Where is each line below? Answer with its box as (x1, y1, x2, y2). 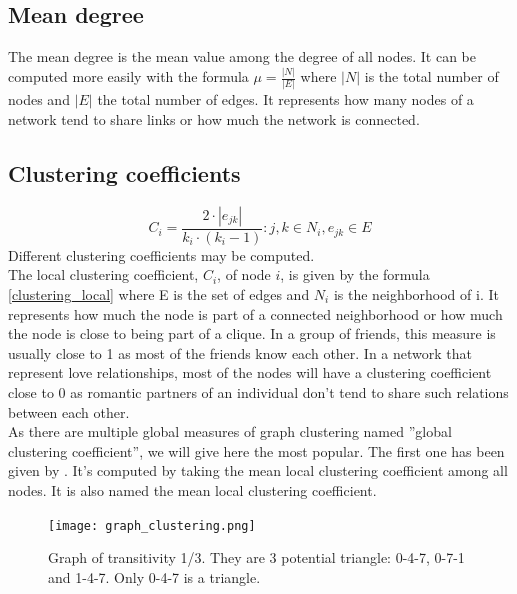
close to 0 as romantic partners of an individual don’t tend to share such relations (8, 382, 509, 402)
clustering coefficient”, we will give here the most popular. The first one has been (8, 440, 505, 461)
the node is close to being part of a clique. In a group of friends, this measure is (8, 323, 496, 344)
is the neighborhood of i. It (333, 284, 499, 305)
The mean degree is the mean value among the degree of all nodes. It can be (8, 46, 476, 67)
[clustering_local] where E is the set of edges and (8, 284, 310, 305)
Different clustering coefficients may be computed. (8, 244, 315, 265)
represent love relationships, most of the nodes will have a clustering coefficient (8, 362, 492, 383)
